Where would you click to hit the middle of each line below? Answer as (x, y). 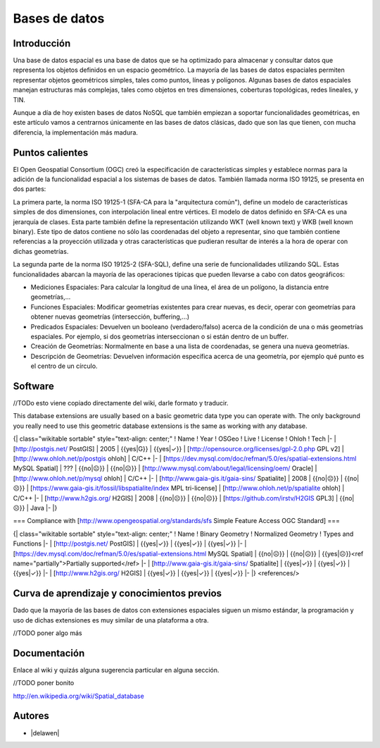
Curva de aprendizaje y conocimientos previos (117, 593)
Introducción (42, 43)
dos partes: (30, 189)
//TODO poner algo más (47, 633)
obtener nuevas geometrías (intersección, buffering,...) (110, 317)
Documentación (49, 653)
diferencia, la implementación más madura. (76, 132)
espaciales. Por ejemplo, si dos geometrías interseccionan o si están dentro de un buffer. (159, 336)
